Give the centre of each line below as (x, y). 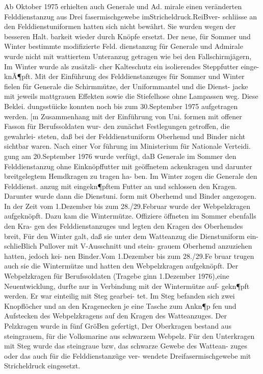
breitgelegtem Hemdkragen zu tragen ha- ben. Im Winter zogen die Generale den (131, 176)
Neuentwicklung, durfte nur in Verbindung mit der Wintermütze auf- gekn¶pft (127, 286)
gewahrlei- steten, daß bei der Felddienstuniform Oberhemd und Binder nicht (125, 136)
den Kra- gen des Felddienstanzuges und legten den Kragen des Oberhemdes (124, 226)
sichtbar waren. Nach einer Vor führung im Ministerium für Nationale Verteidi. (127, 146)
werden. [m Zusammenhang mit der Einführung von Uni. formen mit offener (123, 116)
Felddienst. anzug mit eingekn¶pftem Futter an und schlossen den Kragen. (121, 186)
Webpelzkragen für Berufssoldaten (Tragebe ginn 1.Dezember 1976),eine (117, 276)
